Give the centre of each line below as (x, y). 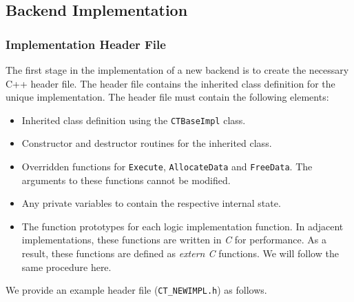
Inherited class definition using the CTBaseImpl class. (134, 120)
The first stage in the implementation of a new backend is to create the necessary (177, 70)
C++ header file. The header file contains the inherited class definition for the (170, 83)
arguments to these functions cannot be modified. (126, 180)
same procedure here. (66, 266)
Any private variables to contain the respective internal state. (151, 203)
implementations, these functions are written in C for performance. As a (174, 240)
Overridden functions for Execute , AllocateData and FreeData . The (167, 167)
